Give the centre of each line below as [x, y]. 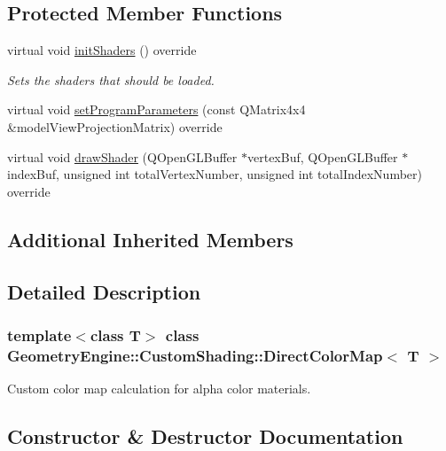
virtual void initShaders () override [102, 50]
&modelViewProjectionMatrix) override [115, 126]
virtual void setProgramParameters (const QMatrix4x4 [156, 109]
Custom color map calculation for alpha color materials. [159, 389]
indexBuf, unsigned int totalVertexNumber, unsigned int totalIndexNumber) [215, 174]
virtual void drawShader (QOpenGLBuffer [122, 156]
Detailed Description [104, 291]
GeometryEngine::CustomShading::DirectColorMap [195, 355]
